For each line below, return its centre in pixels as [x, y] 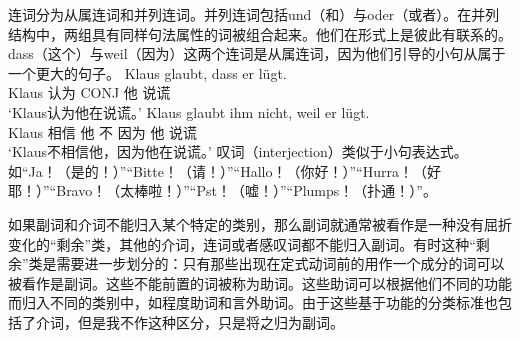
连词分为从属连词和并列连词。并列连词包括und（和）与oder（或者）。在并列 [254, 14]
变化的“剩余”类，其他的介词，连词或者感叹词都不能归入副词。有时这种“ [242, 243]
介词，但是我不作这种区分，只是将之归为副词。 [189, 321]
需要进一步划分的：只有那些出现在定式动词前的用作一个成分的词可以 [280, 263]
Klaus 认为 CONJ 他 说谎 [89, 92]
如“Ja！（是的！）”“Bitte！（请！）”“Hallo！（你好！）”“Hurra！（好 [224, 170]
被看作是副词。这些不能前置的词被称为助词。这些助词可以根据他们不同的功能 [260, 282]
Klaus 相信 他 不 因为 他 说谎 [103, 131]
